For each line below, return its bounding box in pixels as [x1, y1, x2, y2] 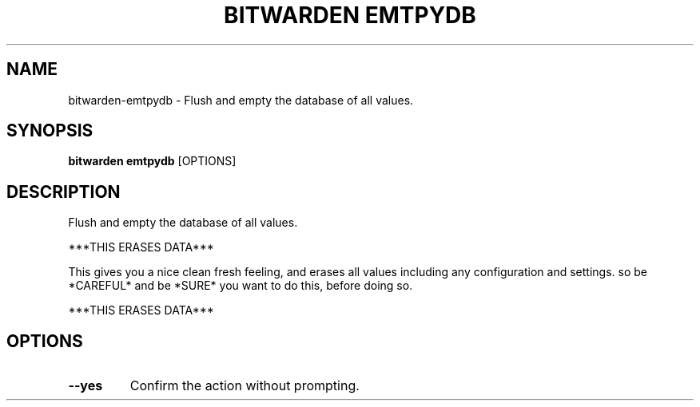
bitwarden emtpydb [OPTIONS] [68, 154, 237, 168]
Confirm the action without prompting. [129, 377, 360, 394]
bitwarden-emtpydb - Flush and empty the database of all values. [68, 93, 414, 107]
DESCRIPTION [6, 181, 121, 202]
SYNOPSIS [6, 121, 93, 141]
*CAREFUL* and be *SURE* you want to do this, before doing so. [68, 279, 413, 293]
